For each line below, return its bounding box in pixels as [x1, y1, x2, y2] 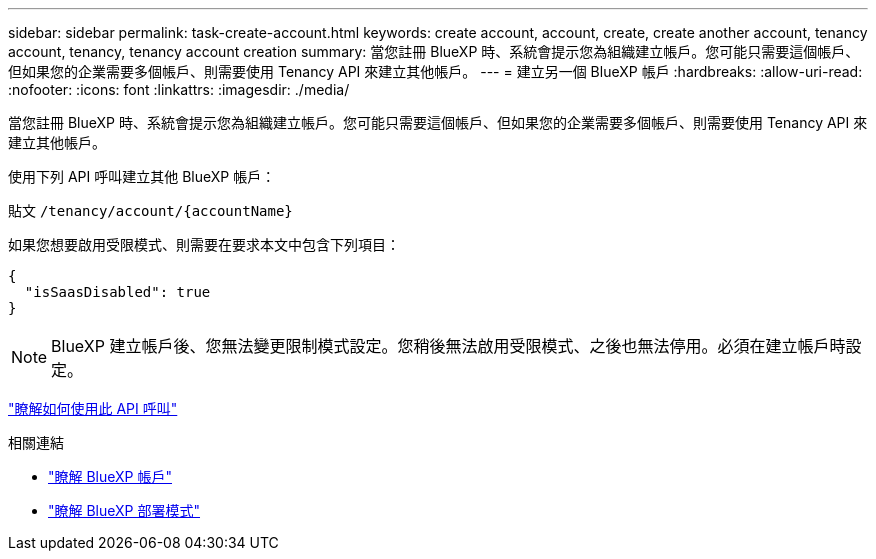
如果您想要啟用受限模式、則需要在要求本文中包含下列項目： [8, 236, 400, 253]
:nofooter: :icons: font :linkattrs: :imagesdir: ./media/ [8, 81, 350, 98]
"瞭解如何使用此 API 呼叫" [8, 400, 178, 417]
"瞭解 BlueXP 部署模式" [48, 502, 201, 519]
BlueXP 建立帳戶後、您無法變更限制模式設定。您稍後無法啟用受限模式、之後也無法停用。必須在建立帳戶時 [51, 336, 846, 356]
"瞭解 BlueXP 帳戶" [48, 468, 173, 485]
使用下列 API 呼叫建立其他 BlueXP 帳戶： [8, 168, 276, 185]
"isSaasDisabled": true [24, 284, 211, 300]
